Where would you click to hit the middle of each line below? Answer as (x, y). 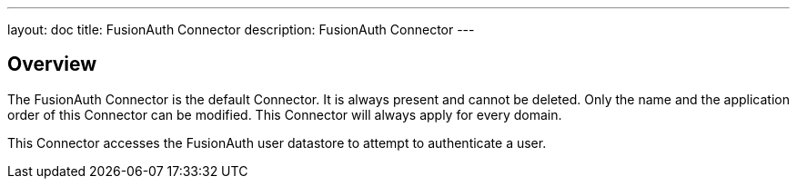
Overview (52, 64)
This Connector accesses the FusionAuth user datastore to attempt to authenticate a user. (277, 142)
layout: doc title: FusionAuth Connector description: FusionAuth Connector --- (241, 29)
